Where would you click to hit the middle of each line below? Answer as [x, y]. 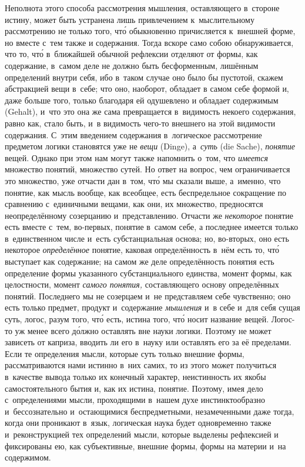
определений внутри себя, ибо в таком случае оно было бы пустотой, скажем [144, 77]
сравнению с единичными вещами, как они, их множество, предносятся [134, 204]
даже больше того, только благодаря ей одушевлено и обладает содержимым [142, 100]
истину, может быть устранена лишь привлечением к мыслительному [130, 19]
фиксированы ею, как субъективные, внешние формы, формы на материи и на [145, 446]
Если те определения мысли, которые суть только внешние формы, [125, 353]
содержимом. [28, 457]
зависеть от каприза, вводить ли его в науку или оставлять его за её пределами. [148, 342]
